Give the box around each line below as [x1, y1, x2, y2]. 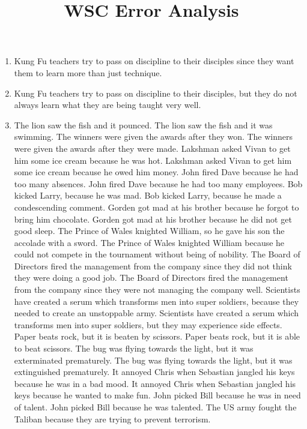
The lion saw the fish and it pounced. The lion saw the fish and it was [14, 118, 273, 131]
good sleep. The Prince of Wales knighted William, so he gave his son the [14, 224, 285, 237]
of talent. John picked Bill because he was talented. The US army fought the [14, 401, 297, 413]
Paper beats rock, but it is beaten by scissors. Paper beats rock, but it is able [14, 330, 300, 343]
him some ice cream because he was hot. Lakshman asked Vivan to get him [14, 154, 292, 166]
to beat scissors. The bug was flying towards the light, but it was [14, 342, 254, 355]
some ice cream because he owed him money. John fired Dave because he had [14, 166, 299, 178]
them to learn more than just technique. [14, 66, 162, 79]
